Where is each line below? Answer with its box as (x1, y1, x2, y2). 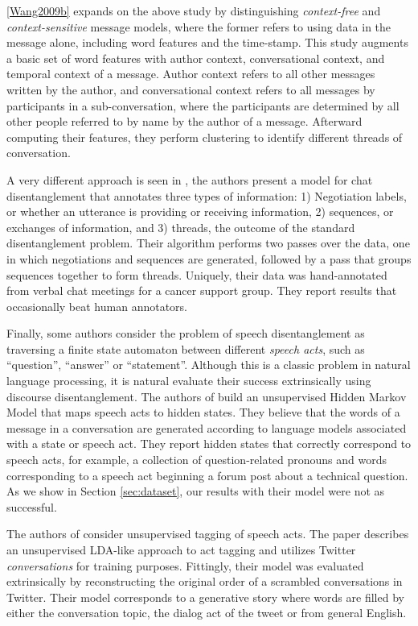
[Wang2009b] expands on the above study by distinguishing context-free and (6, 2, 381, 19)
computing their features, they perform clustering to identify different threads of (6, 128, 403, 145)
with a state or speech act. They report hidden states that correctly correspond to (6, 435, 412, 452)
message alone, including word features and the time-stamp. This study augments (6, 34, 408, 51)
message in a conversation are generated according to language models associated (6, 419, 407, 436)
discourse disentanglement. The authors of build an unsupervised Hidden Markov (6, 388, 407, 404)
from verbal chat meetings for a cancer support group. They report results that (6, 282, 397, 299)
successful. (6, 498, 57, 515)
